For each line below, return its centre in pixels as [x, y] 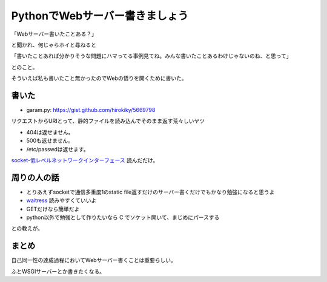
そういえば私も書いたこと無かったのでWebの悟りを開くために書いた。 [99, 78]
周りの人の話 [35, 178]
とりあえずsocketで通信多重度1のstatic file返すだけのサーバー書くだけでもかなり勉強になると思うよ [150, 192]
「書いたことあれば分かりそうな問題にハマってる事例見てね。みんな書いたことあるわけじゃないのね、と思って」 [151, 56]
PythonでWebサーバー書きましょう [100, 16]
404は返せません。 [50, 132]
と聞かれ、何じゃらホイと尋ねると [54, 45]
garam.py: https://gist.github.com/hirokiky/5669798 [91, 110]
